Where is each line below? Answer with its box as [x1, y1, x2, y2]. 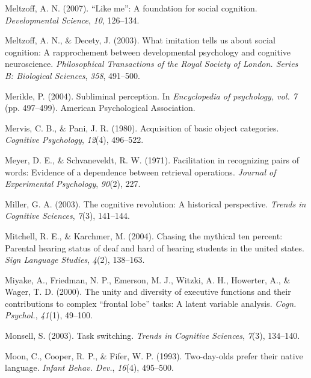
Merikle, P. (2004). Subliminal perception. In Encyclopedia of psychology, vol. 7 [5, 89, 297, 102]
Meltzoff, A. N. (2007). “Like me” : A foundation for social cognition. [5, 2, 257, 14]
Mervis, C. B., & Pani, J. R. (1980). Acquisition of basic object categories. [5, 121, 279, 134]
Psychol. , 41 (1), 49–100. [5, 309, 93, 321]
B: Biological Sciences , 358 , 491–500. [5, 69, 141, 81]
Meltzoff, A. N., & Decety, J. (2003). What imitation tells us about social [5, 34, 276, 46]
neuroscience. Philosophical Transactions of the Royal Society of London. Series [5, 57, 298, 70]
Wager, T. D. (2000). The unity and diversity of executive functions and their [5, 285, 291, 298]
